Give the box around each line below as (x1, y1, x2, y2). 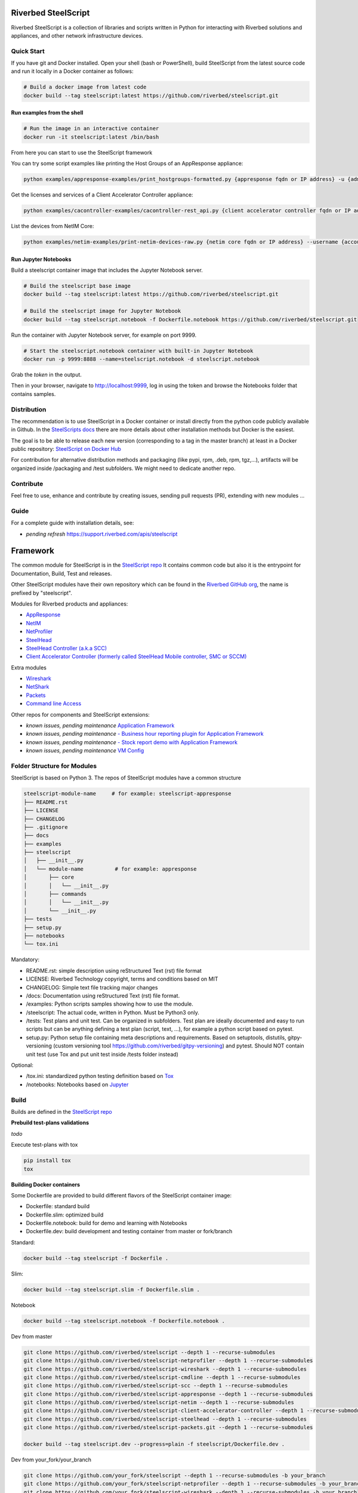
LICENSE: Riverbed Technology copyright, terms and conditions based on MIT (26, 975, 218, 982)
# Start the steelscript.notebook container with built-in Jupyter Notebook (23, 347, 254, 354)
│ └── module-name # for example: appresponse (23, 865, 197, 872)
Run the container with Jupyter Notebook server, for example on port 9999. (11, 331, 197, 339)
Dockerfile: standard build (26, 1203, 89, 1210)
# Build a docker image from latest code (23, 84, 147, 91)
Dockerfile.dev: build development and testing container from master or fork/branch (26, 1228, 233, 1235)
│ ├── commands (23, 890, 87, 898)
